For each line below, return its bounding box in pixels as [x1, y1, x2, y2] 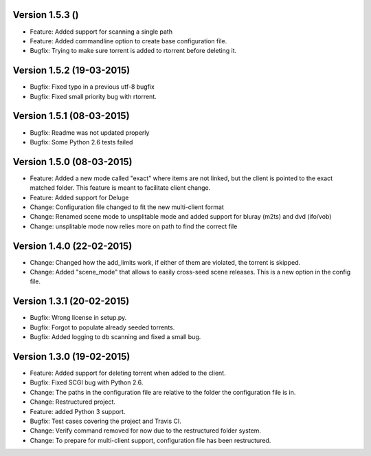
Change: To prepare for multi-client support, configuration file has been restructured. [30, 436, 271, 444]
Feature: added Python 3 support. [30, 407, 126, 415]
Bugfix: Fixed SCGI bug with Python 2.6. [30, 378, 144, 387]
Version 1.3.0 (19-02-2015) [12, 351, 131, 362]
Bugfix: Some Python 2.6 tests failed [30, 138, 133, 146]
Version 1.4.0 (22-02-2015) [12, 240, 133, 252]
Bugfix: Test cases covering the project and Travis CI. [30, 417, 182, 425]
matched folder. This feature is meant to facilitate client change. [30, 184, 211, 192]
